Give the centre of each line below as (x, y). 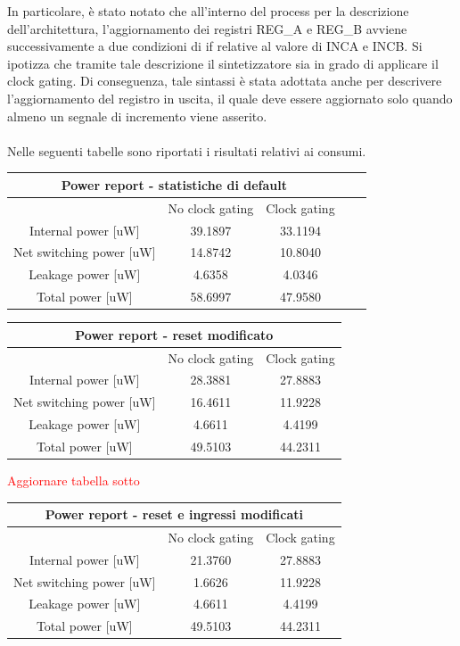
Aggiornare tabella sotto (74, 480)
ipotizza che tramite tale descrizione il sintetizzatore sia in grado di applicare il (223, 63)
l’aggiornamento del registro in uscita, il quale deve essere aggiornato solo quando (230, 98)
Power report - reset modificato (174, 334)
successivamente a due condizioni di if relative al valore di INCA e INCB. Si (215, 46)
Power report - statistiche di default (174, 184)
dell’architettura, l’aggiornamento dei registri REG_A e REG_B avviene (207, 28)
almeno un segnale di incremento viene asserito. (137, 116)
